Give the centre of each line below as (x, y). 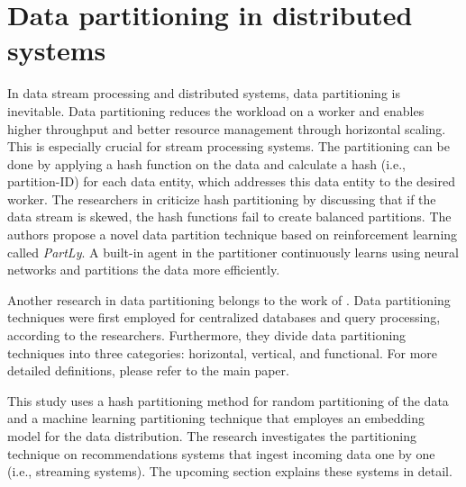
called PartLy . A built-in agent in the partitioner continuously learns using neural (233, 252)
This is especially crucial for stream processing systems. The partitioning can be (228, 146)
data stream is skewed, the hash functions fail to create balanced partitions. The (229, 216)
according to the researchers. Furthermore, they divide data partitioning (207, 335)
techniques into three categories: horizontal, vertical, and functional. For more (222, 352)
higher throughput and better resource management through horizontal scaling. (227, 128)
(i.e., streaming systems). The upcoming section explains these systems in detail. (230, 471)
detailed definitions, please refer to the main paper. (148, 370)
